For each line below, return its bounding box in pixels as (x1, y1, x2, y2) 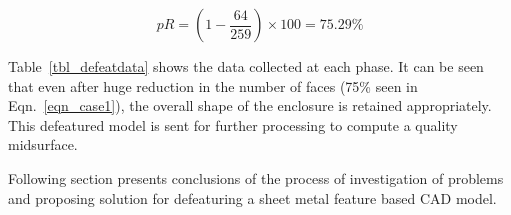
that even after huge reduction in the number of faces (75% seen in (8, 75, 418, 96)
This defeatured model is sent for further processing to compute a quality (8, 114, 458, 135)
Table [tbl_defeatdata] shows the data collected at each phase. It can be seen (8, 56, 484, 76)
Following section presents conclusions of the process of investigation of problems (8, 167, 504, 188)
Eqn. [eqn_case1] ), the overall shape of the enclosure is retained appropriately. (8, 95, 492, 116)
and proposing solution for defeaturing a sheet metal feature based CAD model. (8, 187, 497, 208)
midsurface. (8, 134, 78, 155)
